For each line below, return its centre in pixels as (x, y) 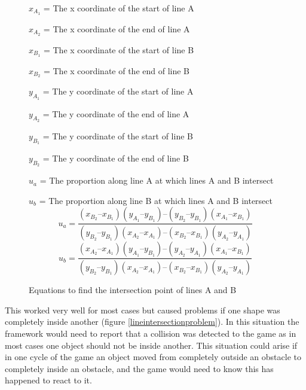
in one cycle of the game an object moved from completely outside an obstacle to (153, 357)
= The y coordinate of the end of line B (116, 158)
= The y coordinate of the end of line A (116, 113)
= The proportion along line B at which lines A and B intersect (156, 200)
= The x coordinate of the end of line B (117, 70)
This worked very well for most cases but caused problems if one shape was (143, 310)
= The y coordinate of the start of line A (118, 91)
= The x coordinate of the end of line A (117, 28)
